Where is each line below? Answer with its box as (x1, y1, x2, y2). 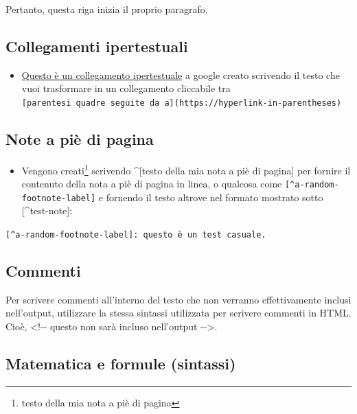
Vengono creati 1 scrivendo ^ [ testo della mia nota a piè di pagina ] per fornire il (21, 161, 351, 177)
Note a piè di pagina (5, 128, 154, 150)
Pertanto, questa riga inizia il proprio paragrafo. (5, 2, 208, 16)
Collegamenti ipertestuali (5, 35, 188, 56)
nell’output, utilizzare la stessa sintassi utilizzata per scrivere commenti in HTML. (5, 306, 352, 320)
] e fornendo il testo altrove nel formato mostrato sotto (91, 189, 323, 204)
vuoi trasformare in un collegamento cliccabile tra (21, 81, 231, 95)
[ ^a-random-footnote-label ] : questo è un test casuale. (5, 230, 266, 240)
